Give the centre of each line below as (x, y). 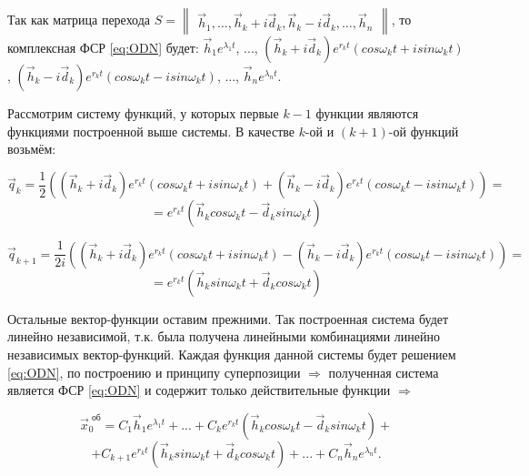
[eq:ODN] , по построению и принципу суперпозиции (154, 372)
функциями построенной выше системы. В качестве (151, 131)
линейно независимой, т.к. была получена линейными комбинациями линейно (224, 336)
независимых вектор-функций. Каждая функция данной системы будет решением (232, 354)
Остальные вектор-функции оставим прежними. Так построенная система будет (228, 318)
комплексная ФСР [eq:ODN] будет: (103, 47)
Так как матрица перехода (79, 19)
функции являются (367, 113)
